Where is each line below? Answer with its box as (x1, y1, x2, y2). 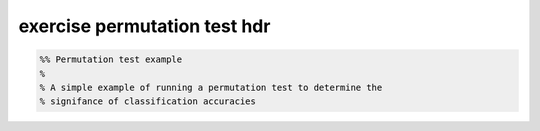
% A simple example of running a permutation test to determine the (39, 81, 383, 93)
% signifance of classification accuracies (39, 96, 257, 107)
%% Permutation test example (39, 54, 183, 65)
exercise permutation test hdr (18, 15, 271, 37)
